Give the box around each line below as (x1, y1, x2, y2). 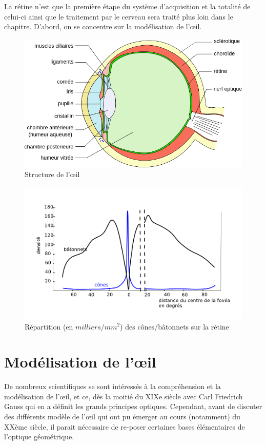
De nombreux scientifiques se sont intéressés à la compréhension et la (4, 381, 221, 392)
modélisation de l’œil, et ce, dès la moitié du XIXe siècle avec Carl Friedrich (4, 391, 243, 401)
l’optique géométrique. (4, 431, 74, 442)
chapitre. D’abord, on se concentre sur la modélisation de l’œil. (4, 21, 202, 32)
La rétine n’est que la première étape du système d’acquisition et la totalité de (4, 1, 251, 11)
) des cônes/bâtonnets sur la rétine (120, 321, 229, 332)
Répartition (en (25, 321, 73, 332)
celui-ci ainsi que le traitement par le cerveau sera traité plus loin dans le (4, 11, 233, 22)
